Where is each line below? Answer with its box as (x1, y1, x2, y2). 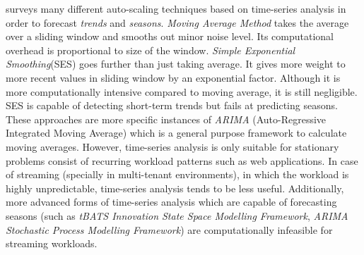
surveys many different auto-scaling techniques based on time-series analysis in (6, 1, 346, 15)
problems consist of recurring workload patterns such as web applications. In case (6, 153, 358, 168)
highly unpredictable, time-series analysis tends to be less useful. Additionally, (6, 180, 344, 195)
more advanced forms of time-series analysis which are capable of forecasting (6, 194, 337, 209)
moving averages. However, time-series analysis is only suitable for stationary (6, 139, 339, 154)
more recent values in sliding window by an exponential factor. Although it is (6, 70, 341, 85)
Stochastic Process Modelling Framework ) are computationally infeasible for (6, 222, 333, 237)
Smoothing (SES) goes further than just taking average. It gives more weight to (6, 56, 346, 71)
